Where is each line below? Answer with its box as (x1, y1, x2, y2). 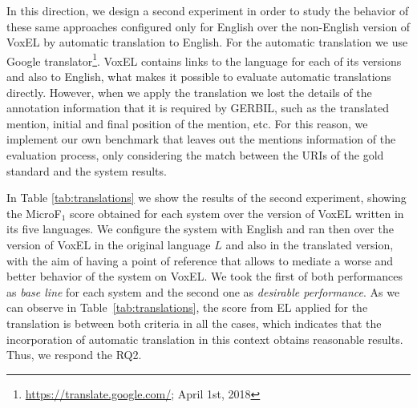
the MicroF (6, 204, 62, 221)
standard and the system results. (6, 162, 167, 179)
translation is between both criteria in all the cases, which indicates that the (6, 314, 382, 331)
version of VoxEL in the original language (6, 236, 211, 252)
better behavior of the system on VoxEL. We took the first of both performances (6, 268, 403, 285)
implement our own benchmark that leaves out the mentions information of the (6, 131, 396, 147)
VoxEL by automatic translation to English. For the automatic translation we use (6, 34, 408, 50)
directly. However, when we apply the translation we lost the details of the (6, 83, 372, 100)
